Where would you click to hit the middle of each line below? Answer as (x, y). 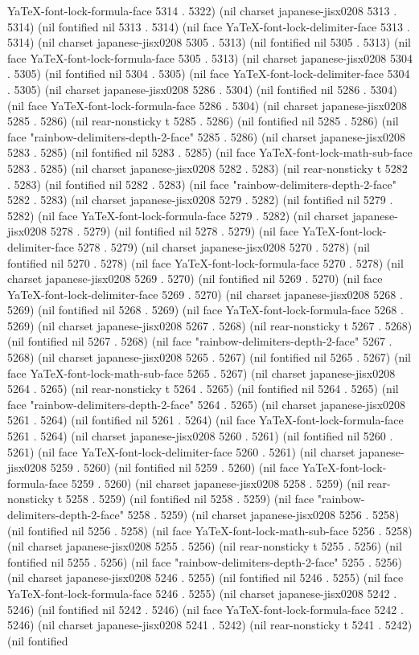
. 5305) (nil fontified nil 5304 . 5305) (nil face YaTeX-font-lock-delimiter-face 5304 (209, 74)
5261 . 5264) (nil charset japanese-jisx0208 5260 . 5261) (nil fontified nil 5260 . (200, 436)
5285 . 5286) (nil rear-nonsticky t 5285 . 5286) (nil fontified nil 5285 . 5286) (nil (203, 121)
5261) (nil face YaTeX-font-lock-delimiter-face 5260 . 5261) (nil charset (181, 451)
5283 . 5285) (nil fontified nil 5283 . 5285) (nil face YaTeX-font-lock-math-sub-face (210, 152)
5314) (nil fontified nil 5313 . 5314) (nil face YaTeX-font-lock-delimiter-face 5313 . (209, 26)
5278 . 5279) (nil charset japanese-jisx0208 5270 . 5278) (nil (224, 246)
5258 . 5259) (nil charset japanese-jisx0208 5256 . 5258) (263, 514)
